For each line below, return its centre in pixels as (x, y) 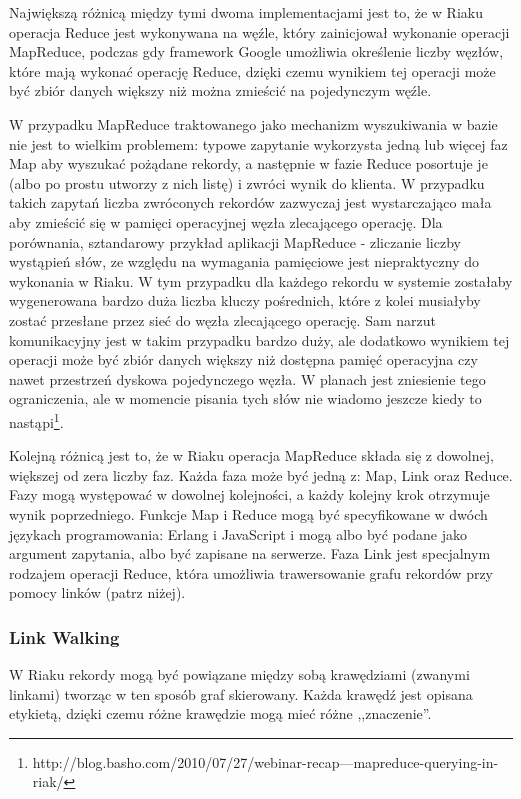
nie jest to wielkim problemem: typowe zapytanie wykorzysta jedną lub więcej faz (258, 143)
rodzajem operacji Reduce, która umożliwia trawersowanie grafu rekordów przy (251, 572)
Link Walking (64, 636)
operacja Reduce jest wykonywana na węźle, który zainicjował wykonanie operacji (259, 31)
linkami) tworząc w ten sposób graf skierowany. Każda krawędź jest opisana (241, 693)
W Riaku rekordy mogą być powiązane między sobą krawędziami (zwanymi (239, 674)
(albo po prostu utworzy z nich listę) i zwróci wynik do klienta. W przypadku (247, 182)
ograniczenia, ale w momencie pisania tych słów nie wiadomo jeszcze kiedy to (245, 398)
